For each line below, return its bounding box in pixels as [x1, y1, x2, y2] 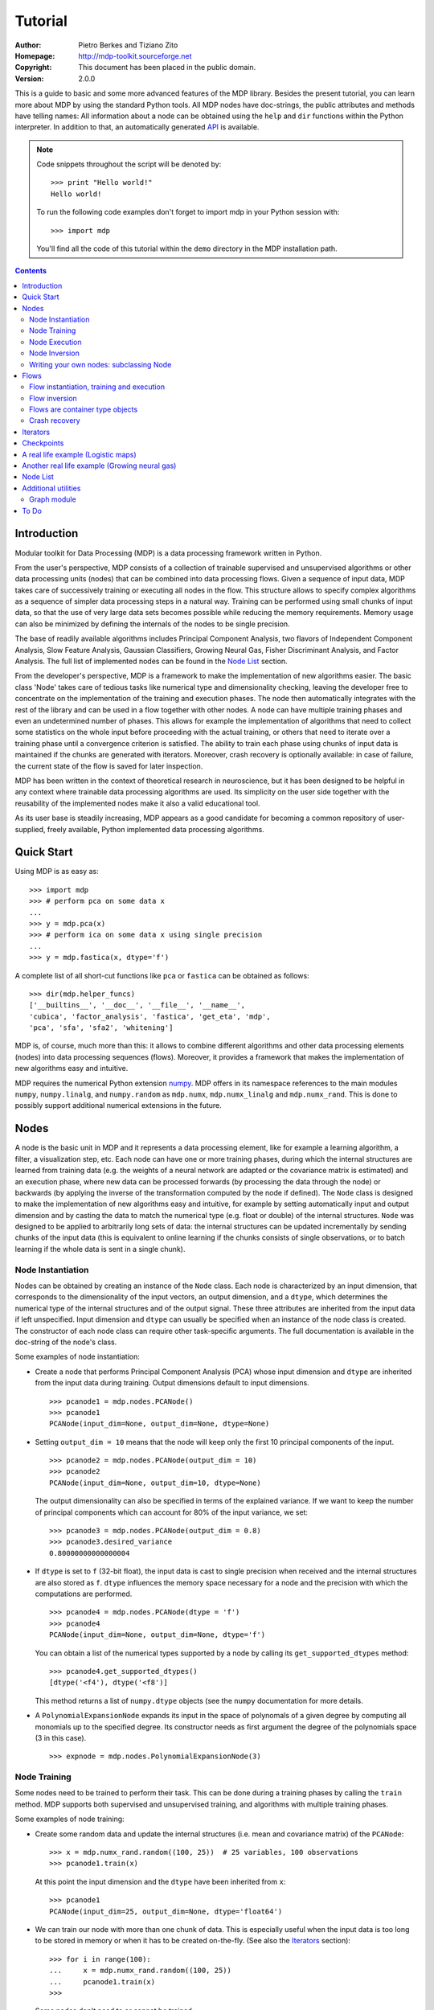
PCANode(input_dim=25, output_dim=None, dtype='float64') [49, 1906, 283, 1916]
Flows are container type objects [29, 404, 138, 414]
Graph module [29, 494, 76, 504]
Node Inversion [29, 348, 80, 358]
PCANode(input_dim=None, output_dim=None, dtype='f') [49, 1631, 265, 1639]
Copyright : [14, 63, 52, 72]
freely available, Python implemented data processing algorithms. [47, 824, 264, 834]
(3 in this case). [35, 1733, 87, 1742]
